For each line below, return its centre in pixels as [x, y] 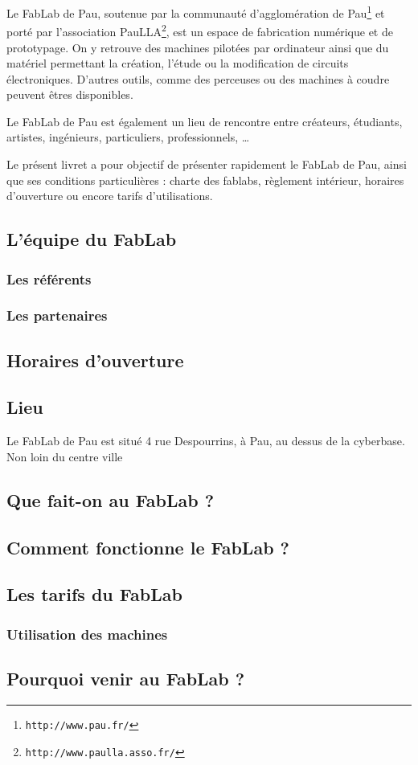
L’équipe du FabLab [92, 239]
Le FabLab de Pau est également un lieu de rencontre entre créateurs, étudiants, [205, 121]
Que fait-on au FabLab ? [111, 499]
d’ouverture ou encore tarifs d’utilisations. [110, 196]
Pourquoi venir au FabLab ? [126, 679]
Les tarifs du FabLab [94, 594]
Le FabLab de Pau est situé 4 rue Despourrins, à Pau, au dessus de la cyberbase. [206, 441]
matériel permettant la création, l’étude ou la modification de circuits [178, 63]
